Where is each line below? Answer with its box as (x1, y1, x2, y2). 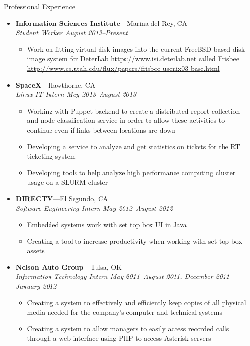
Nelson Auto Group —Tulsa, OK (15, 261, 122, 272)
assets (27, 245, 45, 255)
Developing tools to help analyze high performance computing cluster (27, 167, 236, 177)
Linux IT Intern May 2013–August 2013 (15, 89, 136, 99)
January (15, 281, 40, 291)
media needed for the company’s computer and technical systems (27, 307, 222, 317)
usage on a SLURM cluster (27, 177, 108, 187)
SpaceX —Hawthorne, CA (15, 79, 96, 90)
